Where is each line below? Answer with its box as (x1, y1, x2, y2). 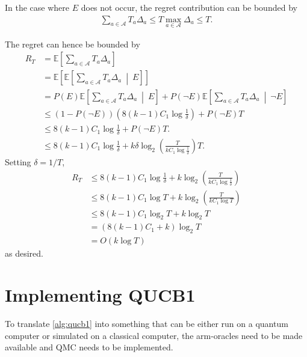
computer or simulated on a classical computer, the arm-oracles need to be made (5, 329, 303, 341)
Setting (5, 155, 31, 168)
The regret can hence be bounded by (5, 37, 140, 50)
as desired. (5, 247, 43, 260)
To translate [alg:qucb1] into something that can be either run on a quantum (5, 317, 288, 330)
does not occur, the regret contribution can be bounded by (81, 1, 297, 13)
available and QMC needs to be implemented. (5, 341, 173, 353)
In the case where (5, 1, 70, 13)
